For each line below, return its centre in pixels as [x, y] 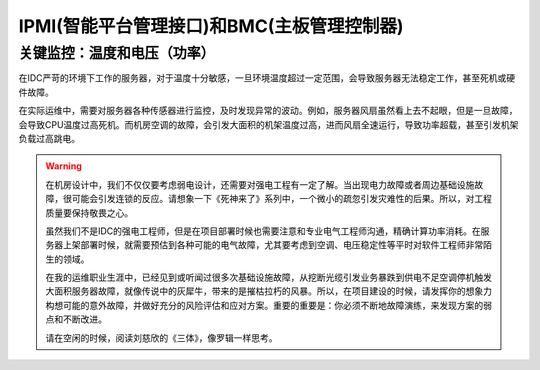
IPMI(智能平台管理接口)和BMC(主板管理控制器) [211, 26]
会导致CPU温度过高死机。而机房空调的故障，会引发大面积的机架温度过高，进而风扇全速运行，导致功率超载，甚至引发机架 [268, 124]
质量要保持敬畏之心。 [89, 212]
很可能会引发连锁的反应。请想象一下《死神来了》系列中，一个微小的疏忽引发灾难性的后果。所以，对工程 [277, 199]
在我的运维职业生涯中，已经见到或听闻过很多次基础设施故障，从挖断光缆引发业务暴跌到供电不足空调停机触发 [268, 277]
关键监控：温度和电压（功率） [116, 53]
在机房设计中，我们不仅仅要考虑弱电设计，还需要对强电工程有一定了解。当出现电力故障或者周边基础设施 [260, 184]
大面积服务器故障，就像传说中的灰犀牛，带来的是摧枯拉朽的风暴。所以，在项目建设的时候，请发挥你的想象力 [268, 291]
